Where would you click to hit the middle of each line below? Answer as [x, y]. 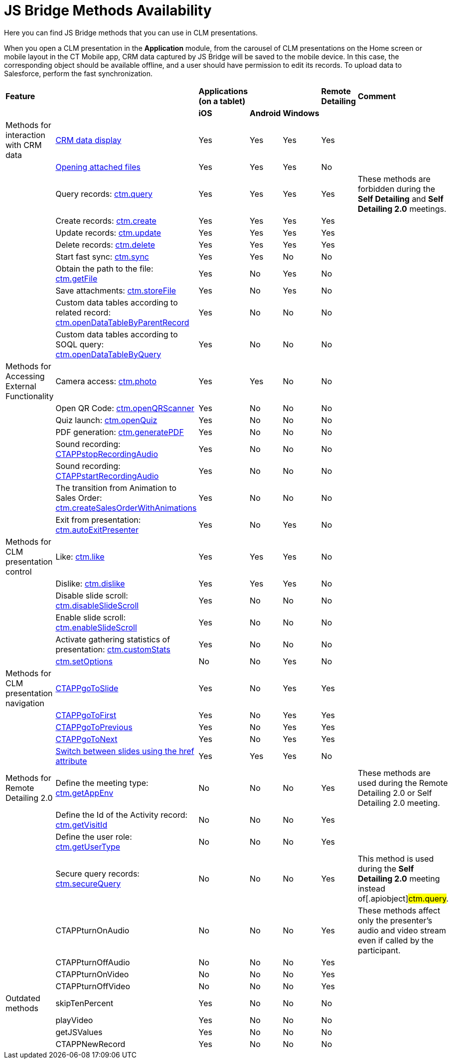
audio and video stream [402, 930]
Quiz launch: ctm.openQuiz [106, 420]
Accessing [25, 376]
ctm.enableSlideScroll [96, 627]
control [19, 571]
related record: [83, 312]
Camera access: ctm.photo [106, 381]
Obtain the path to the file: [104, 268]
